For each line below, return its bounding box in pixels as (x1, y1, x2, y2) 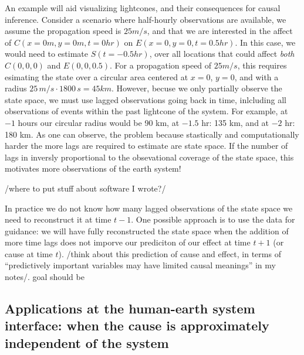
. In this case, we (235, 36, 296, 48)
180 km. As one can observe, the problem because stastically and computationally (5, 128, 299, 140)
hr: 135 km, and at (201, 116, 269, 128)
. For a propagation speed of (110, 59, 212, 71)
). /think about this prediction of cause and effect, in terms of (58, 247, 281, 260)
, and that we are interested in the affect (147, 25, 293, 37)
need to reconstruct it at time (5, 213, 112, 226)
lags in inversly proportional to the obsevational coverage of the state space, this (5, 151, 294, 163)
